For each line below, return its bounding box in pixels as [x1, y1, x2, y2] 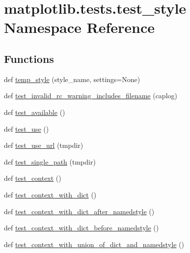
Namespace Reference [4, 17, 155, 37]
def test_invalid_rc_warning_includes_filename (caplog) [4, 90, 177, 101]
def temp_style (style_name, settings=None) [4, 74, 140, 84]
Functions [4, 51, 54, 66]
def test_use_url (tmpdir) [4, 140, 83, 150]
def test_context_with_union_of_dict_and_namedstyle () [4, 239, 184, 249]
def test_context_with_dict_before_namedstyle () [4, 223, 159, 233]
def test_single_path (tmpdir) [4, 156, 96, 167]
